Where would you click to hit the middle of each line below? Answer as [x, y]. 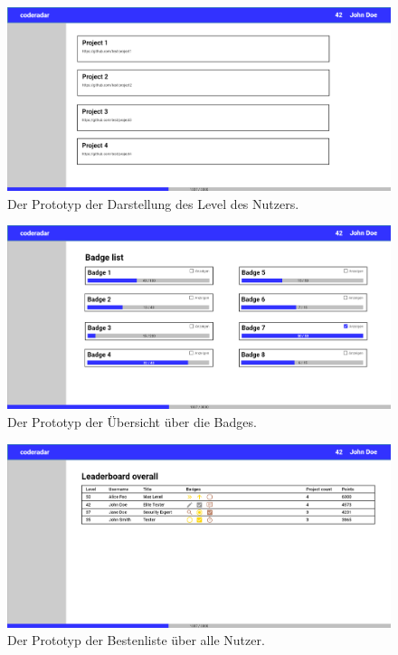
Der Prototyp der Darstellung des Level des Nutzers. [153, 203]
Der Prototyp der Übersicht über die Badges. [132, 421]
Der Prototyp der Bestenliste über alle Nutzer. [136, 640]
